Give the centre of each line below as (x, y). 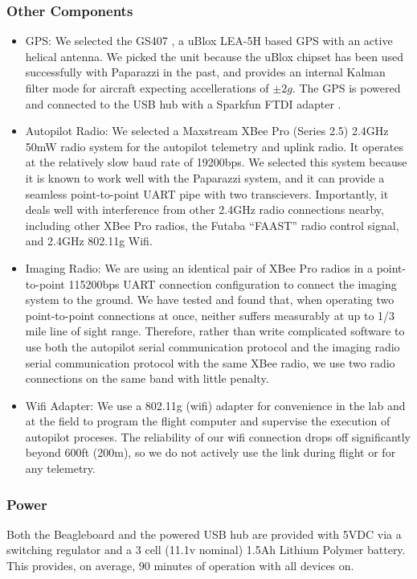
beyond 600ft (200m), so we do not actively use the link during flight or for (211, 452)
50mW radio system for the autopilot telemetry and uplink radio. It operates (215, 146)
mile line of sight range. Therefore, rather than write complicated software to (215, 331)
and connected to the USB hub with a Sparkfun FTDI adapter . (183, 103)
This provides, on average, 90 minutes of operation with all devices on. (180, 566)
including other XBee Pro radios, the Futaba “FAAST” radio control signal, (212, 225)
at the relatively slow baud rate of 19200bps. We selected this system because (216, 162)
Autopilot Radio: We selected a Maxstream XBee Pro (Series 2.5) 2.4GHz (207, 131)
